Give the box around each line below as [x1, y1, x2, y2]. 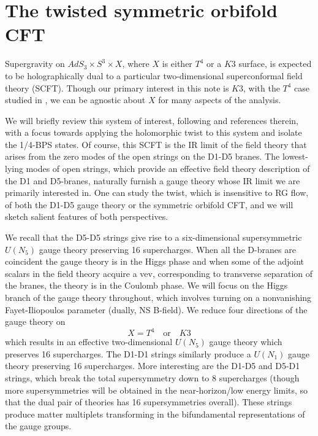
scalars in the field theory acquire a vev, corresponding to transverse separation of [5, 267, 313, 279]
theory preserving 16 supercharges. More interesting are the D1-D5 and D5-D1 [5, 359, 300, 372]
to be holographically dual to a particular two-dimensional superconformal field [5, 69, 303, 82]
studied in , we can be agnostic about [5, 93, 146, 106]
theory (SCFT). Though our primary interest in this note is [5, 81, 229, 94]
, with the [243, 81, 280, 94]
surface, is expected [238, 57, 312, 70]
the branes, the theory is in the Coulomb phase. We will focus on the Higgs [5, 279, 288, 292]
